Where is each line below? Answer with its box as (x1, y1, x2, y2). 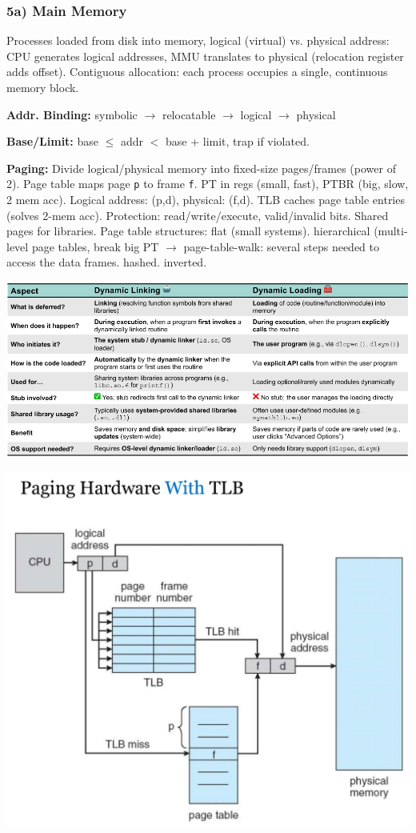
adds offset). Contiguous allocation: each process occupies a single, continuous (6, 63, 388, 80)
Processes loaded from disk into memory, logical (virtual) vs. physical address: (6, 32, 390, 49)
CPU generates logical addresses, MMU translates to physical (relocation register (6, 47, 404, 64)
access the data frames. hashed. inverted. (6, 254, 207, 270)
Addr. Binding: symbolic (6, 106, 138, 122)
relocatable (162, 106, 216, 122)
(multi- (374, 222, 408, 239)
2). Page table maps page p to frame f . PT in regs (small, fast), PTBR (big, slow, (6, 175, 409, 192)
